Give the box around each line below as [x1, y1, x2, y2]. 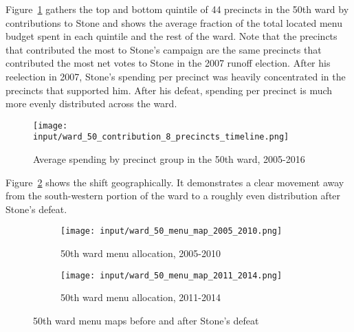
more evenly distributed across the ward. [5, 96, 177, 111]
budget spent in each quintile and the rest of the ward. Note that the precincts [5, 29, 338, 43]
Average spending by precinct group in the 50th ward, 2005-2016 [33, 152, 305, 166]
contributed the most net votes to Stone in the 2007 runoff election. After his [5, 56, 331, 70]
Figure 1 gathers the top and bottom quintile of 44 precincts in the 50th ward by [5, 2, 349, 16]
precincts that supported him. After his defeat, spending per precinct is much [5, 82, 333, 97]
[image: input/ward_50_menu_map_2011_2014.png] [60, 270, 283, 280]
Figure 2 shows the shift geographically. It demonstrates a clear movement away [5, 175, 344, 189]
